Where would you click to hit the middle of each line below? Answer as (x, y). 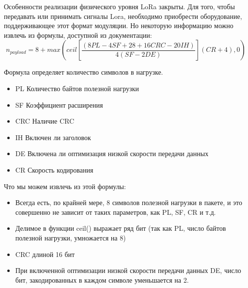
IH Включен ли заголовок (53, 137)
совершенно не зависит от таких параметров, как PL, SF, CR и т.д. (116, 212)
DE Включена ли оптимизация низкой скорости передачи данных (112, 153)
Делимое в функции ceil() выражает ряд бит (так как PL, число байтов (121, 228)
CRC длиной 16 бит (45, 254)
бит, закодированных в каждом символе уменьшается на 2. (102, 280)
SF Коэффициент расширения (59, 104)
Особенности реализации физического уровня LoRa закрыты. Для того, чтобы (119, 6)
